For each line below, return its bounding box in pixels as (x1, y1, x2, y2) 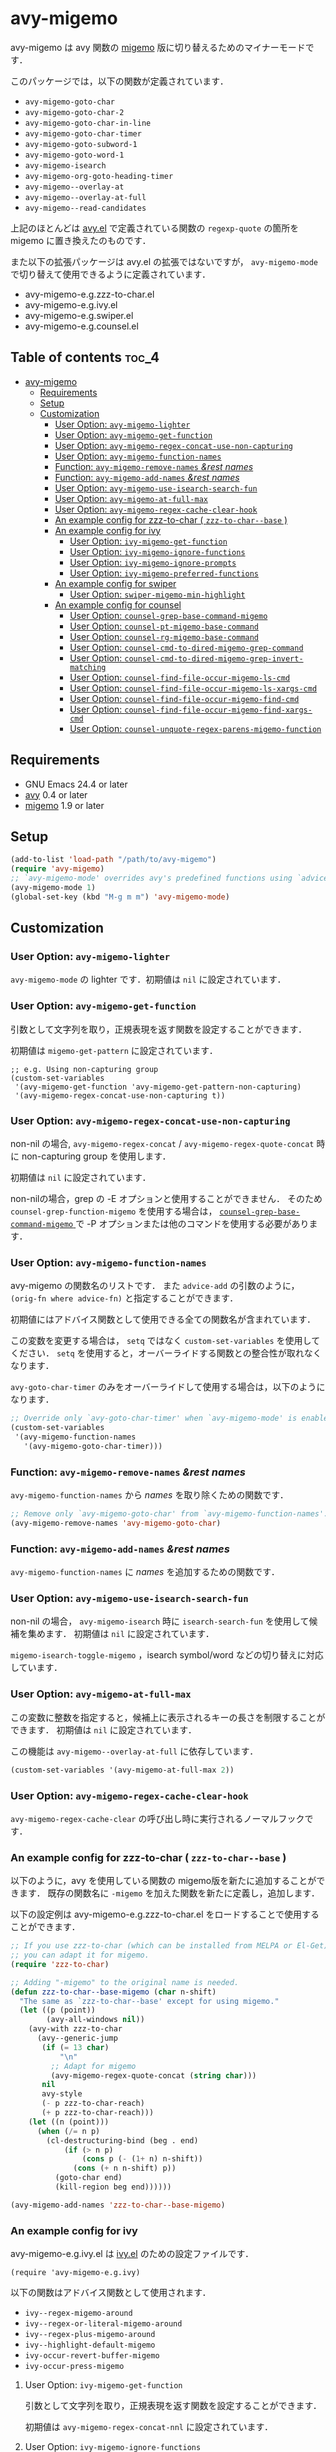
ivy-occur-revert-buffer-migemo (24, 2351, 160, 2361)
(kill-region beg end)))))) (54, 2182, 172, 2192)
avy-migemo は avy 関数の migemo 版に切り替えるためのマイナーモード (10, 41, 306, 53)
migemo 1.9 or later (24, 799, 105, 811)
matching (69, 662, 107, 672)
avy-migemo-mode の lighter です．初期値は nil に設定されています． (10, 973, 287, 986)
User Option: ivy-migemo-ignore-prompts (69, 556, 237, 568)
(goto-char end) (54, 2173, 123, 2183)
